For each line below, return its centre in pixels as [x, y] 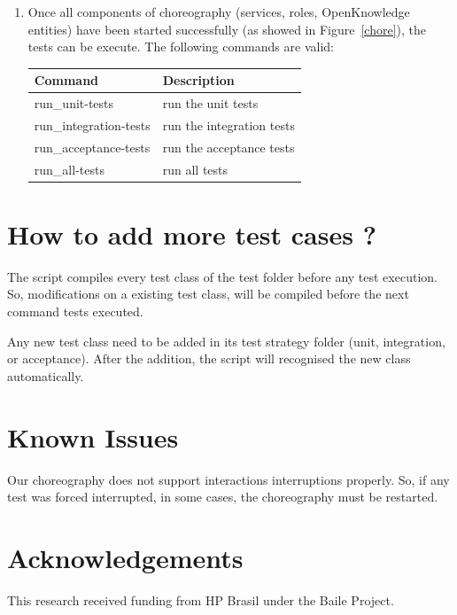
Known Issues [93, 436]
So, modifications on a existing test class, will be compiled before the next [208, 294]
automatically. [46, 375]
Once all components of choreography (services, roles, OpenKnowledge [219, 12]
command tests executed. [75, 311]
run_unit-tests [74, 103]
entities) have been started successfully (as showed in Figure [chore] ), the [227, 29]
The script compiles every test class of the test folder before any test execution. [222, 276]
